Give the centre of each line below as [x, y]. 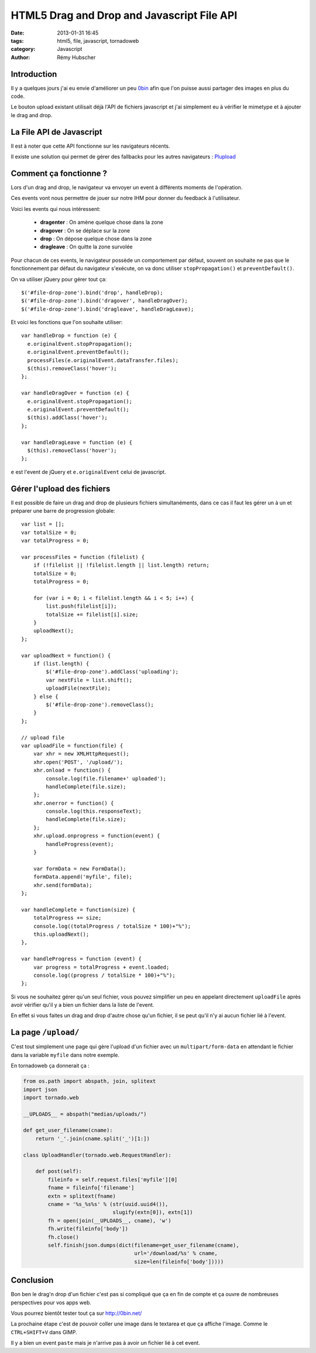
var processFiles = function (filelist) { [83, 557]
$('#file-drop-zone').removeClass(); [100, 705]
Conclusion [32, 1280]
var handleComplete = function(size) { [78, 909]
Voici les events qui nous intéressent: [56, 209]
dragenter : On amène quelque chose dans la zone [102, 222]
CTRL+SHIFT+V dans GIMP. [44, 1332]
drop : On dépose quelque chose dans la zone [96, 238]
